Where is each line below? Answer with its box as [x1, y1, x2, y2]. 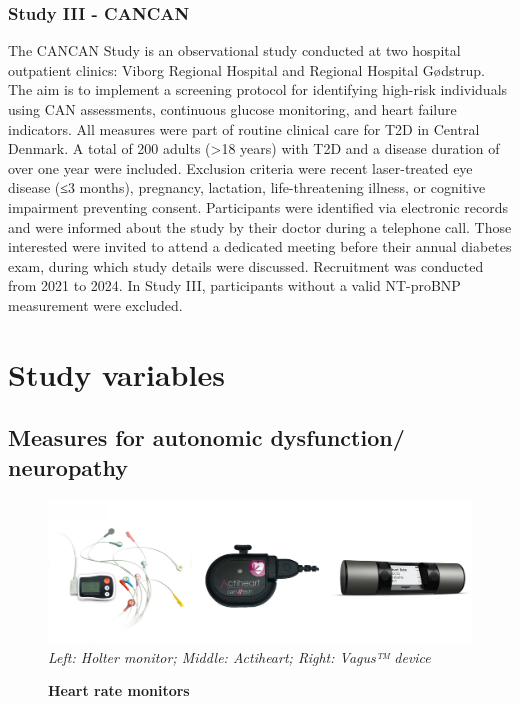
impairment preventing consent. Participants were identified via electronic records [8, 196, 509, 217]
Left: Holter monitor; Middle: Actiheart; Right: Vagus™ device [48, 646, 431, 667]
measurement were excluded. [8, 294, 183, 315]
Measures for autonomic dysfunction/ [8, 422, 405, 453]
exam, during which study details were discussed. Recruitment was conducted [8, 255, 484, 276]
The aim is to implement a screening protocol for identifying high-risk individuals [8, 79, 508, 100]
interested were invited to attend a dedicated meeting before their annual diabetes [8, 236, 512, 257]
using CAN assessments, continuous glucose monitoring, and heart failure [8, 99, 457, 119]
